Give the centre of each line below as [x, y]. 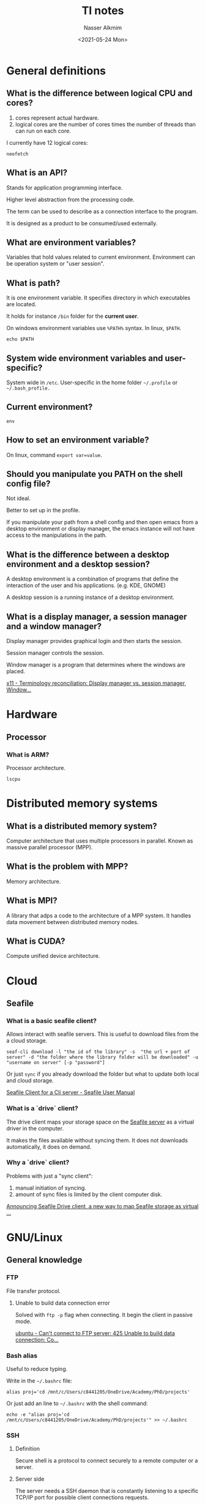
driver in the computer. [35, 1128]
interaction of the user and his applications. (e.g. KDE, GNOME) [86, 585]
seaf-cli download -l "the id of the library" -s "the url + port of [98, 1052]
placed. [16, 671]
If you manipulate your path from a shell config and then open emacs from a [102, 522]
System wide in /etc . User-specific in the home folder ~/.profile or [92, 382]
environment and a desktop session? [78, 564]
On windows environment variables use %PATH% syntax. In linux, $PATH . [94, 328]
